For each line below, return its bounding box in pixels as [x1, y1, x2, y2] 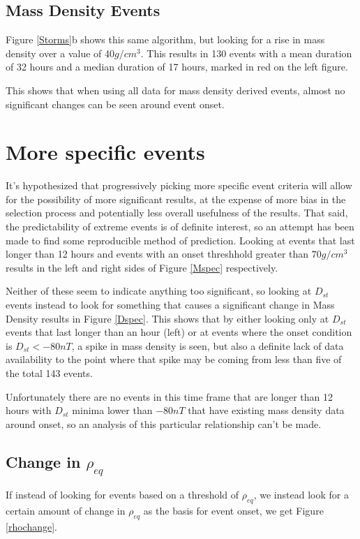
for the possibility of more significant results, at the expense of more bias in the [6, 191, 346, 206]
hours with [6, 403, 52, 418]
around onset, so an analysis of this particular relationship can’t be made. [6, 416, 322, 431]
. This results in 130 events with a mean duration [140, 45, 352, 60]
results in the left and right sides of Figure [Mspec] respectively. [6, 260, 278, 274]
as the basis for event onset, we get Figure [143, 503, 324, 518]
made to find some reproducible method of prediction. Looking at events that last [6, 232, 355, 247]
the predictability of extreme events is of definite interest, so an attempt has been [6, 219, 354, 234]
